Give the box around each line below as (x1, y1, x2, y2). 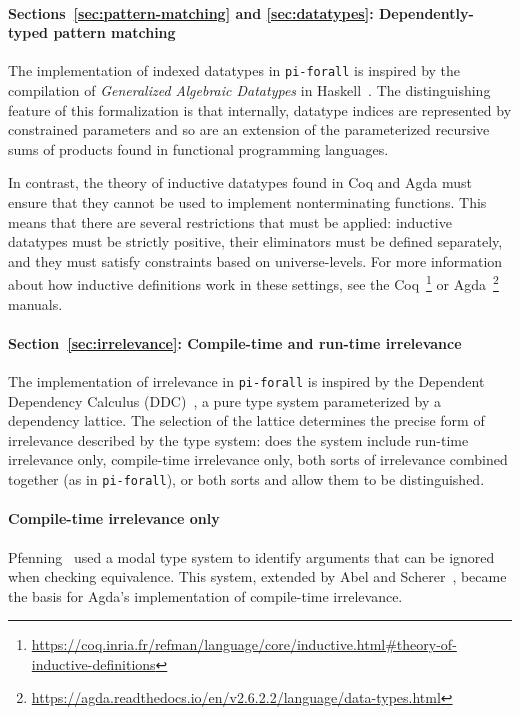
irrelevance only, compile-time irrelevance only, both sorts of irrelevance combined (8, 449, 508, 470)
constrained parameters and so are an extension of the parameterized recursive (8, 119, 490, 140)
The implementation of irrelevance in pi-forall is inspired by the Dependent (8, 371, 485, 392)
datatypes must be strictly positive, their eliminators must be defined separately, (8, 231, 503, 252)
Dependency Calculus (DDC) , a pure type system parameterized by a (8, 390, 441, 411)
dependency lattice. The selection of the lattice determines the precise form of (8, 410, 485, 431)
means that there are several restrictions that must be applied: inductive (8, 211, 452, 232)
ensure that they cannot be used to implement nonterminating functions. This (8, 192, 487, 213)
